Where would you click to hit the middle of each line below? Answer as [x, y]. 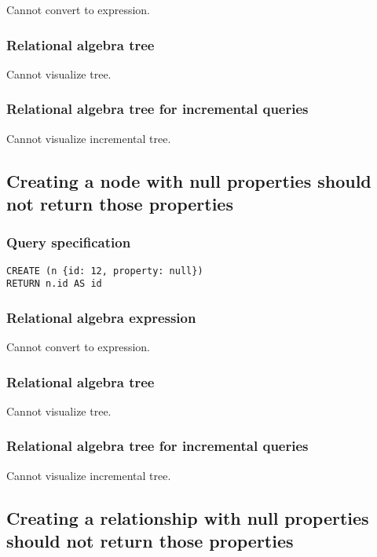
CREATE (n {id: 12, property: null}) [105, 271]
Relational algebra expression [101, 317]
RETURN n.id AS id [54, 284]
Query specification [69, 242]
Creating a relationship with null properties [188, 517]
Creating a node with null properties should [189, 180]
